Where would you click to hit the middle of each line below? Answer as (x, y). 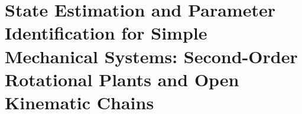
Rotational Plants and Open (122, 79)
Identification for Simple (106, 33)
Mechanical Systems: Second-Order (151, 56)
